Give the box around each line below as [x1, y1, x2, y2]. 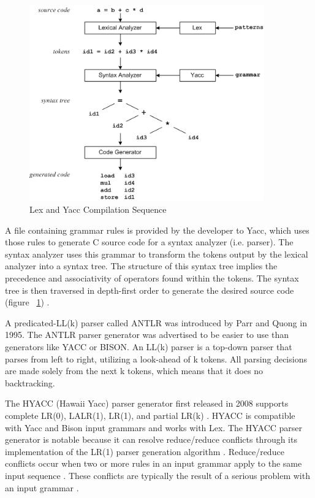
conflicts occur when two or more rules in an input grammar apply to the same [5, 457, 302, 470]
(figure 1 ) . [5, 296, 50, 308]
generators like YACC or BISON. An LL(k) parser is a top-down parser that [5, 340, 292, 353]
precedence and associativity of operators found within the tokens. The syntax [5, 272, 299, 285]
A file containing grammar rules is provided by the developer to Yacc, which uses [5, 223, 309, 236]
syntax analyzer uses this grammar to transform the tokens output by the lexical [5, 247, 308, 260]
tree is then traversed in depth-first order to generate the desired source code [5, 283, 294, 296]
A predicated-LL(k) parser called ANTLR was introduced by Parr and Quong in [5, 316, 307, 329]
